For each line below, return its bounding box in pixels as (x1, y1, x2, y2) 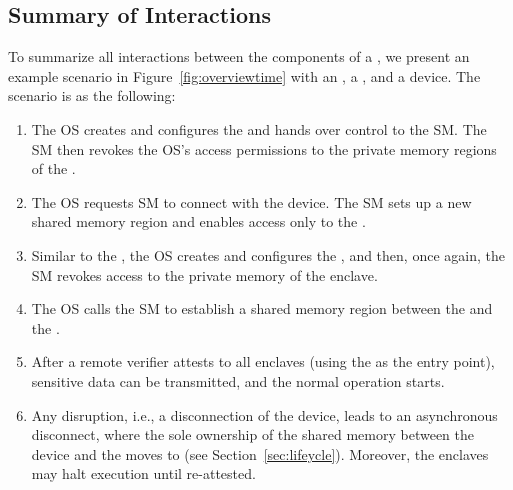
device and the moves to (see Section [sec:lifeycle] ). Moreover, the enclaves (31, 443, 489, 464)
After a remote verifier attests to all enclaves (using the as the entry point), (31, 351, 495, 372)
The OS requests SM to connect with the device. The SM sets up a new (31, 191, 472, 212)
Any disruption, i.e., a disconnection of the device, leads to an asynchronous (31, 404, 498, 425)
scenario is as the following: (8, 85, 176, 106)
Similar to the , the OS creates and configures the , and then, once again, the (31, 244, 505, 265)
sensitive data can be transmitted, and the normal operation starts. (31, 370, 445, 391)
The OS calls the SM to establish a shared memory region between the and (31, 298, 493, 319)
